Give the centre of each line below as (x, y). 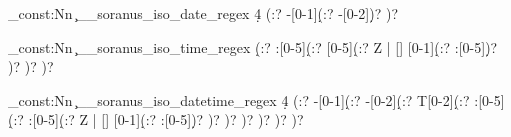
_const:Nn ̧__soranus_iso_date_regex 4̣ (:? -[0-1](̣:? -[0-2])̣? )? (203, 13)
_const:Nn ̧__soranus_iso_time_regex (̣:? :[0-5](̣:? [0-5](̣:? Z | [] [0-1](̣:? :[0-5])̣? (253, 46)
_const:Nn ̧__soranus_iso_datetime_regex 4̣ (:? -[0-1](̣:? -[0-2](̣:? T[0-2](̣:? (239, 99)
